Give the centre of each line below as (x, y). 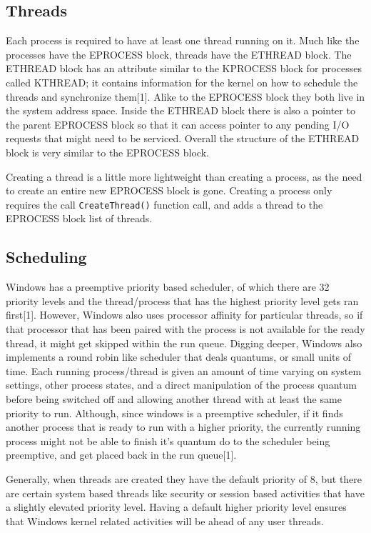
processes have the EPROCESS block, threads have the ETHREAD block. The (179, 54)
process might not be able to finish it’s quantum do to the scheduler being (168, 440)
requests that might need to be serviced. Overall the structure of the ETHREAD (183, 138)
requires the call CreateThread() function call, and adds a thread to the (164, 204)
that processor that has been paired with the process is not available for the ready (185, 328)
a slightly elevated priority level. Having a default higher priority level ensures (176, 507)
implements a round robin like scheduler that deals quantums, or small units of (179, 357)
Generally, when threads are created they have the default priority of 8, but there (184, 478)
